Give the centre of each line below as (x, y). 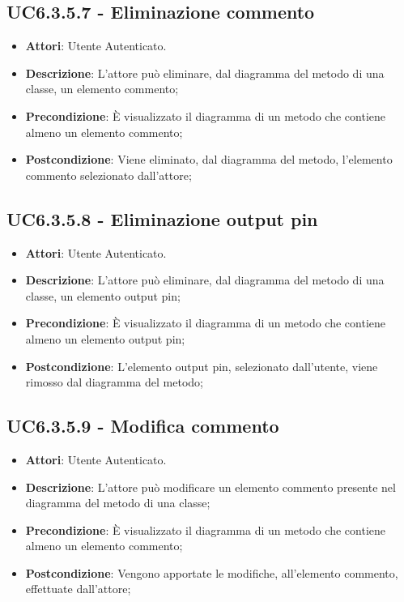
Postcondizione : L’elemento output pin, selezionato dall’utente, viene (202, 366)
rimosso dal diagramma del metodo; (114, 382)
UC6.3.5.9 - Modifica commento (143, 426)
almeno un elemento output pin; (105, 338)
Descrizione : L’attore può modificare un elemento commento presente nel (211, 487)
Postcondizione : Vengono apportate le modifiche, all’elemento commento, (212, 572)
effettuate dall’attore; (78, 589)
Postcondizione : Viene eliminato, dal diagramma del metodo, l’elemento (209, 159)
